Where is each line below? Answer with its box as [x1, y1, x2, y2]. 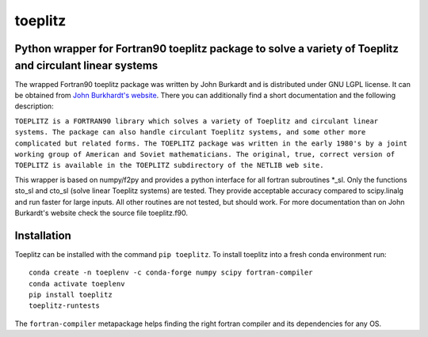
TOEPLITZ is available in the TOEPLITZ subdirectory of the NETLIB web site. [14, 161, 324, 170]
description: [14, 101, 55, 111]
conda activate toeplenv [29, 279, 125, 288]
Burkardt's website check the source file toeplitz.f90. [14, 208, 189, 218]
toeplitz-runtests [29, 301, 101, 310]
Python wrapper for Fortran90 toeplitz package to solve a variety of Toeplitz [14, 42, 399, 55]
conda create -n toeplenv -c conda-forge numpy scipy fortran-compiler [29, 268, 313, 277]
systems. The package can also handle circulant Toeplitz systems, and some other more [14, 127, 366, 137]
